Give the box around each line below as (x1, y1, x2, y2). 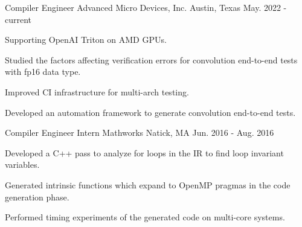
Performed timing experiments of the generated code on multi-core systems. (5, 211, 285, 223)
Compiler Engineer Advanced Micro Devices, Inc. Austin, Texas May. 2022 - (5, 1, 287, 13)
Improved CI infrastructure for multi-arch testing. (5, 85, 189, 98)
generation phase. (5, 190, 69, 203)
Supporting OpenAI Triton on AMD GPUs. (5, 33, 167, 46)
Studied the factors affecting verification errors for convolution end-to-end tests (5, 53, 298, 66)
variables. (5, 158, 40, 171)
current (5, 13, 32, 25)
